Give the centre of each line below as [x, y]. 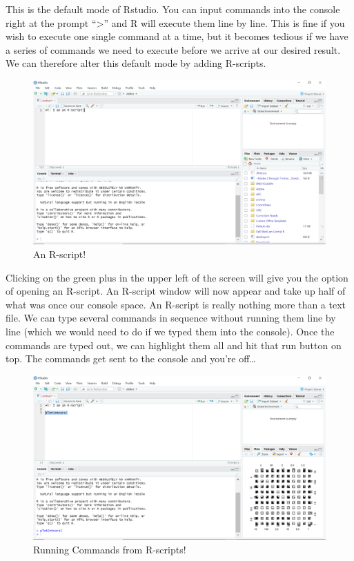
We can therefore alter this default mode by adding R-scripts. [136, 63]
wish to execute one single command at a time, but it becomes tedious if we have [177, 36]
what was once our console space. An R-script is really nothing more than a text [176, 304]
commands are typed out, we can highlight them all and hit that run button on [174, 345]
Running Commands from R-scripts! [110, 549]
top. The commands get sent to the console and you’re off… [131, 358]
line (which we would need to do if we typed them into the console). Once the [170, 332]
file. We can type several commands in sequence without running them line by [171, 318]
